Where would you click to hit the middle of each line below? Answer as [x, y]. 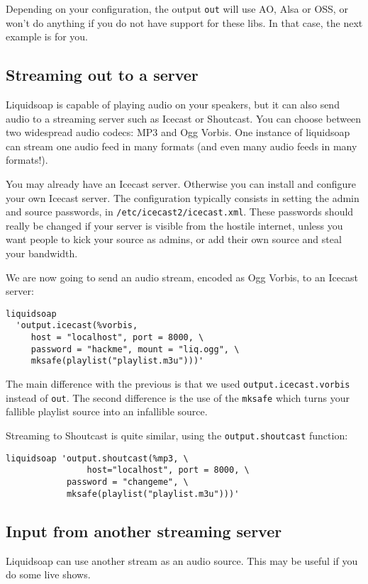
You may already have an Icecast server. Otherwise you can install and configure [181, 184]
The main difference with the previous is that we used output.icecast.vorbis [178, 384]
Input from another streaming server [144, 530]
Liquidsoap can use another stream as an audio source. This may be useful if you [182, 560]
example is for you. [47, 36]
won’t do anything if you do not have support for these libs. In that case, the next [184, 22]
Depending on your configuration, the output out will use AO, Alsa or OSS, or [177, 9]
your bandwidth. [42, 253]
